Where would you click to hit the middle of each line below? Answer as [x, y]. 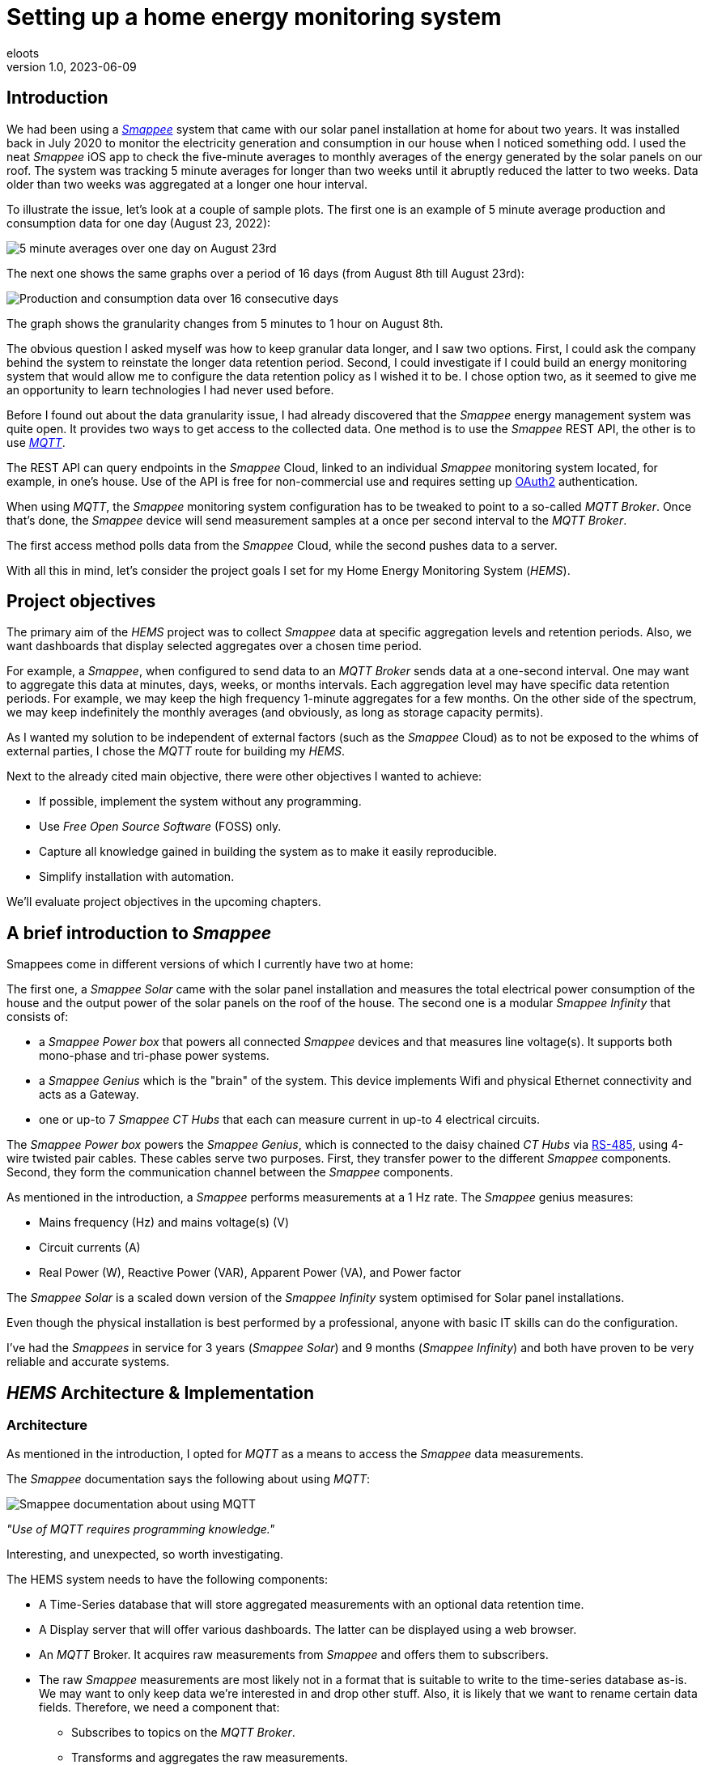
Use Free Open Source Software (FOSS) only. [160, 827]
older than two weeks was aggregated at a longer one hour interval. [187, 184]
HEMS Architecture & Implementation [160, 1393]
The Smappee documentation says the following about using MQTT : [188, 1478]
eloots [23, 53]
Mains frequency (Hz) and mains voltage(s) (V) [164, 1223]
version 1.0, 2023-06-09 [72, 66]
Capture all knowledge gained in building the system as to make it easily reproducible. [268, 852]
